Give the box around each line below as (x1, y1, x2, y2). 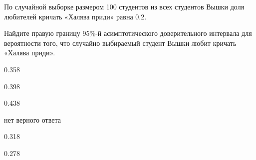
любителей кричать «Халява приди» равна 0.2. (4, 11, 147, 21)
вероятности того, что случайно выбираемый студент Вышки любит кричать (4, 37, 237, 48)
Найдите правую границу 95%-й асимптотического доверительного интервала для (4, 28, 252, 38)
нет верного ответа (4, 114, 61, 125)
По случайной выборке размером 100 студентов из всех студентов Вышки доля (4, 1, 245, 11)
